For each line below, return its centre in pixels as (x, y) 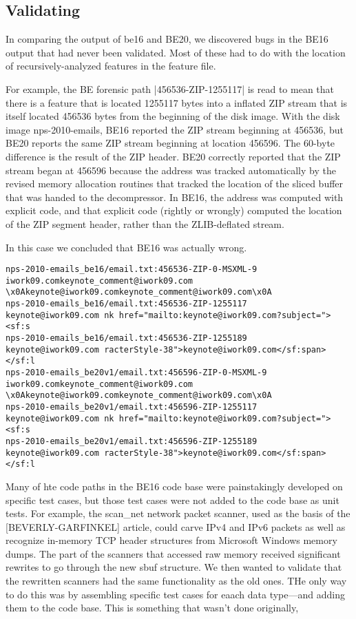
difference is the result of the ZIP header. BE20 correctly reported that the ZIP (173, 156)
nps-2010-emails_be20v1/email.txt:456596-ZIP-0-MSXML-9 (136, 373)
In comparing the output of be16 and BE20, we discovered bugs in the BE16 (167, 39)
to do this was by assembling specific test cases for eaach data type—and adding (175, 594)
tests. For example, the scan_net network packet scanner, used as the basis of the (178, 513)
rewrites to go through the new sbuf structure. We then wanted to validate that (174, 567)
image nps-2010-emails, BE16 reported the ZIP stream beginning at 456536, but (175, 129)
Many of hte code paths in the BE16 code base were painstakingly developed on (174, 486)
